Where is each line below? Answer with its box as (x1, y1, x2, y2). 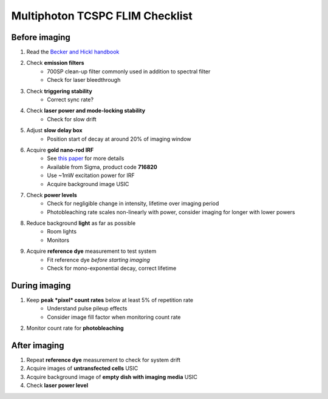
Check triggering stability (26, 87, 92, 95)
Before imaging (11, 32, 71, 42)
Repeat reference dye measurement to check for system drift (26, 357, 181, 364)
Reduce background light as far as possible (26, 220, 136, 227)
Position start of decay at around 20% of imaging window (47, 135, 191, 142)
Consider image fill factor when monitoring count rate (47, 313, 182, 321)
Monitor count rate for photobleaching (26, 324, 124, 332)
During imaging (11, 280, 71, 290)
